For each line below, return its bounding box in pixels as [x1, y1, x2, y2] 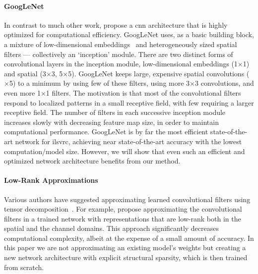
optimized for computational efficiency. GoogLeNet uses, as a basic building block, [4, 29, 254, 40]
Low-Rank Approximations [4, 175, 98, 185]
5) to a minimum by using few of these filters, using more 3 [9, 78, 190, 88]
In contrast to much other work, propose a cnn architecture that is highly [4, 19, 228, 30]
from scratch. [4, 262, 44, 272]
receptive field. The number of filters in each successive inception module [4, 107, 226, 117]
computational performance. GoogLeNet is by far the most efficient [4, 126, 208, 137]
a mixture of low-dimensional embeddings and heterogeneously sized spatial [4, 39, 237, 49]
